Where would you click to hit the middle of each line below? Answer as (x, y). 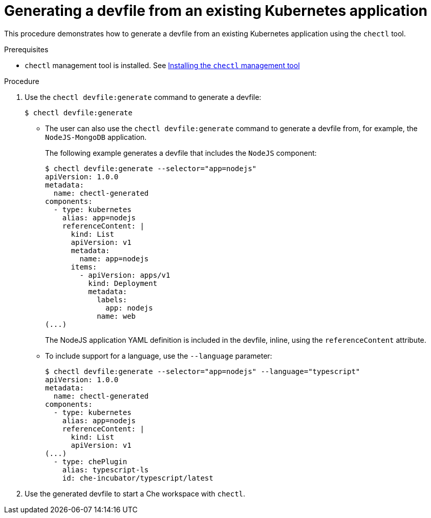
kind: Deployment (123, 283)
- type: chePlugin (90, 461)
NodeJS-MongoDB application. (96, 137)
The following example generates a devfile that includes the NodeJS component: (181, 153)
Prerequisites (26, 49)
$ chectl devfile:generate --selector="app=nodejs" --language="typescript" (203, 371)
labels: (112, 299)
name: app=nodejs (114, 258)
